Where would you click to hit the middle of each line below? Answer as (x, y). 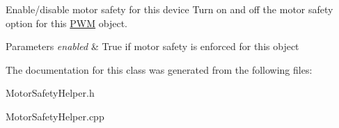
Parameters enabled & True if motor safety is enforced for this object (152, 46)
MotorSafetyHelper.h (50, 93)
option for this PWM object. (66, 23)
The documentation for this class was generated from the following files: (159, 69)
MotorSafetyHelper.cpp (55, 116)
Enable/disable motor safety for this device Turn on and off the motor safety (169, 9)
